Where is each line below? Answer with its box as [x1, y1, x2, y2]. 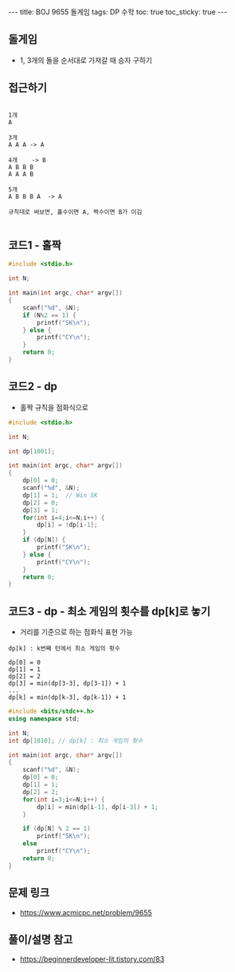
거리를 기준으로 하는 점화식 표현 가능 [19, 627, 133, 637]
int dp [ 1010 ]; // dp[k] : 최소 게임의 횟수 [8, 737, 143, 745]
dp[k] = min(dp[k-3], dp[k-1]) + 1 [8, 693, 127, 701]
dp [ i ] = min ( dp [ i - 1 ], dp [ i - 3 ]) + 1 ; [37, 803, 159, 811]
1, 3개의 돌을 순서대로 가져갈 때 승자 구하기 [19, 55, 153, 65]
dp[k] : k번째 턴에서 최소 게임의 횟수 [8, 645, 121, 653]
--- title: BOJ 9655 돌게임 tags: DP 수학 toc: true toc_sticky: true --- [8, 7, 228, 17]
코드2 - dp [8, 380, 58, 393]
